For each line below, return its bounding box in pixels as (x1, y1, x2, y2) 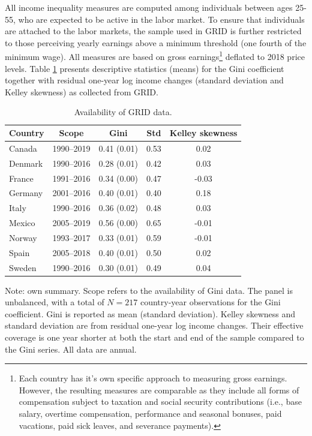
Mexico (9, 217, 35, 229)
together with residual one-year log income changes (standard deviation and (5, 74, 284, 86)
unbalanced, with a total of (5, 296, 104, 308)
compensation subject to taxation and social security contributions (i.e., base (19, 395, 302, 408)
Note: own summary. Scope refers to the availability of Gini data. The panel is (5, 284, 293, 296)
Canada (9, 142, 37, 154)
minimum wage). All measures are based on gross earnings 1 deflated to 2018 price (5, 49, 305, 63)
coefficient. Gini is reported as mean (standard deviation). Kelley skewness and (5, 307, 296, 320)
